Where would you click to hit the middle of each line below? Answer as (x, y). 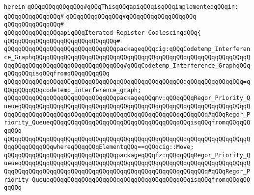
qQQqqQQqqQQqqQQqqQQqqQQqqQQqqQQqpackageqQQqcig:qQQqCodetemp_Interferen (127, 49)
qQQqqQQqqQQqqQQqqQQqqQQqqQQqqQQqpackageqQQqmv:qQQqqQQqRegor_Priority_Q (127, 98)
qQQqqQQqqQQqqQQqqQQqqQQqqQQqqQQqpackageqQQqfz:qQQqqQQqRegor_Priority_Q (127, 155)
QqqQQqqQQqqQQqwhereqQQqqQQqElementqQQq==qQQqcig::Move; (99, 147)
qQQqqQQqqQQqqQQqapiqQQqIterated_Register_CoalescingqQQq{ (102, 33)
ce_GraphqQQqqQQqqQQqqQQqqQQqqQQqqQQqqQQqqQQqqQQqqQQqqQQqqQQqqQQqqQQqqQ (127, 57)
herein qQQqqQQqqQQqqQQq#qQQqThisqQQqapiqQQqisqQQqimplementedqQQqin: (121, 7)
